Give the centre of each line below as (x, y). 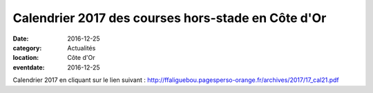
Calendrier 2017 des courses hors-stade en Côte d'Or (170, 18)
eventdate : (29, 67)
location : (26, 58)
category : (27, 48)
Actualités (82, 48)
